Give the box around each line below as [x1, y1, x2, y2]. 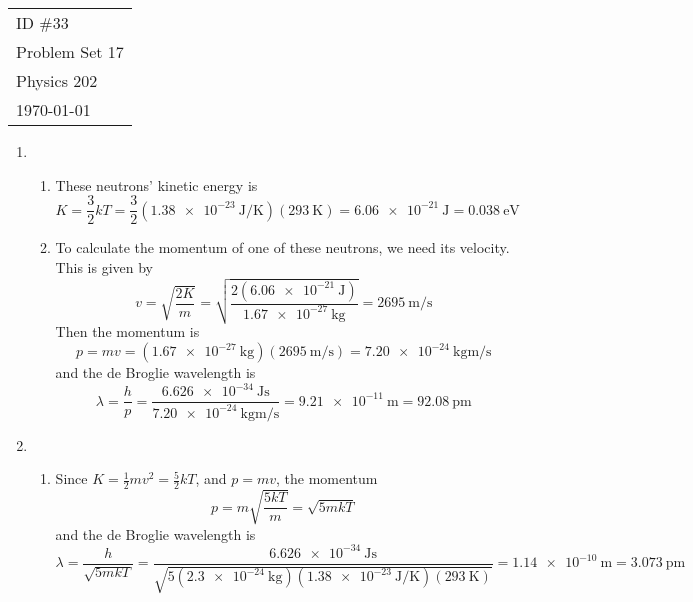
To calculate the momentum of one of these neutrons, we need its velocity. [55, 237, 510, 258]
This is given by [55, 256, 153, 277]
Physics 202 [16, 69, 98, 92]
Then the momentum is [55, 321, 200, 342]
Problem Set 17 [16, 40, 124, 63]
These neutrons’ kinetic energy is [55, 174, 258, 195]
